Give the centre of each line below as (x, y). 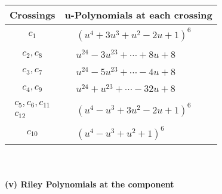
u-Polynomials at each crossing (138, 15)
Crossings (33, 15)
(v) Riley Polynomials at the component (90, 184)
